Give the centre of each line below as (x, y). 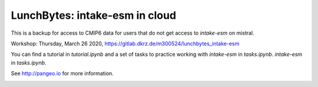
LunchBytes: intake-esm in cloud (94, 15)
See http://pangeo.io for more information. (62, 73)
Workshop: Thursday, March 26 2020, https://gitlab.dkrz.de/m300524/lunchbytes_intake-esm (125, 43)
